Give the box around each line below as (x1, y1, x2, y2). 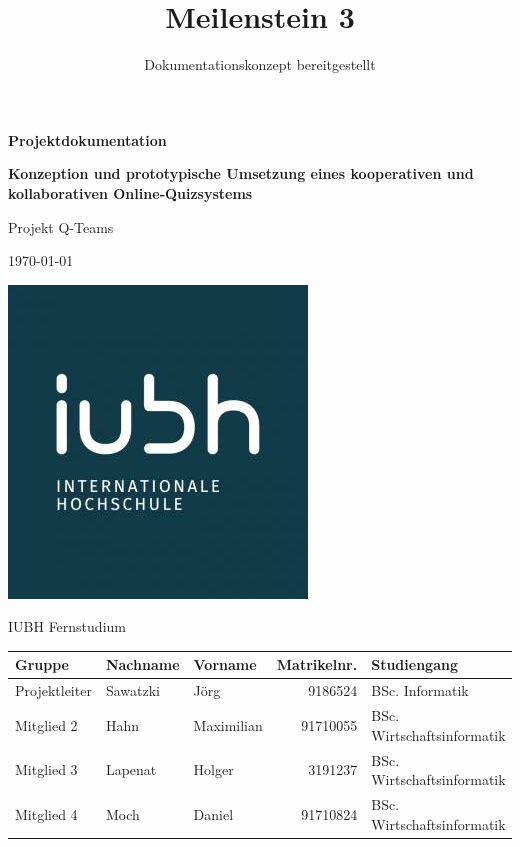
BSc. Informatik (371, 680, 469, 701)
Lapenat (105, 759, 157, 780)
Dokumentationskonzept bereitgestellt (144, 54, 376, 75)
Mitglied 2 (15, 714, 78, 735)
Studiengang (371, 654, 458, 675)
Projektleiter (15, 680, 92, 701)
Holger (193, 759, 234, 780)
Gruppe (15, 654, 69, 675)
